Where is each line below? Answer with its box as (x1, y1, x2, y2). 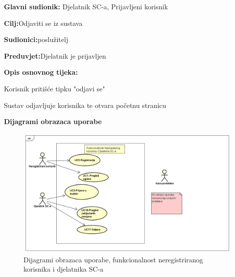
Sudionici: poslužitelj (4, 34, 69, 44)
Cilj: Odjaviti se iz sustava (4, 18, 83, 28)
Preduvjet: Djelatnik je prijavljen (4, 50, 106, 61)
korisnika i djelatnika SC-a (23, 264, 104, 274)
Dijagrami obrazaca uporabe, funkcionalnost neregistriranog (23, 254, 203, 264)
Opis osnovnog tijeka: (4, 67, 78, 77)
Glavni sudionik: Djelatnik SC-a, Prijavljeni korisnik (4, 1, 168, 11)
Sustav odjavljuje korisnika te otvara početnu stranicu (4, 100, 166, 110)
